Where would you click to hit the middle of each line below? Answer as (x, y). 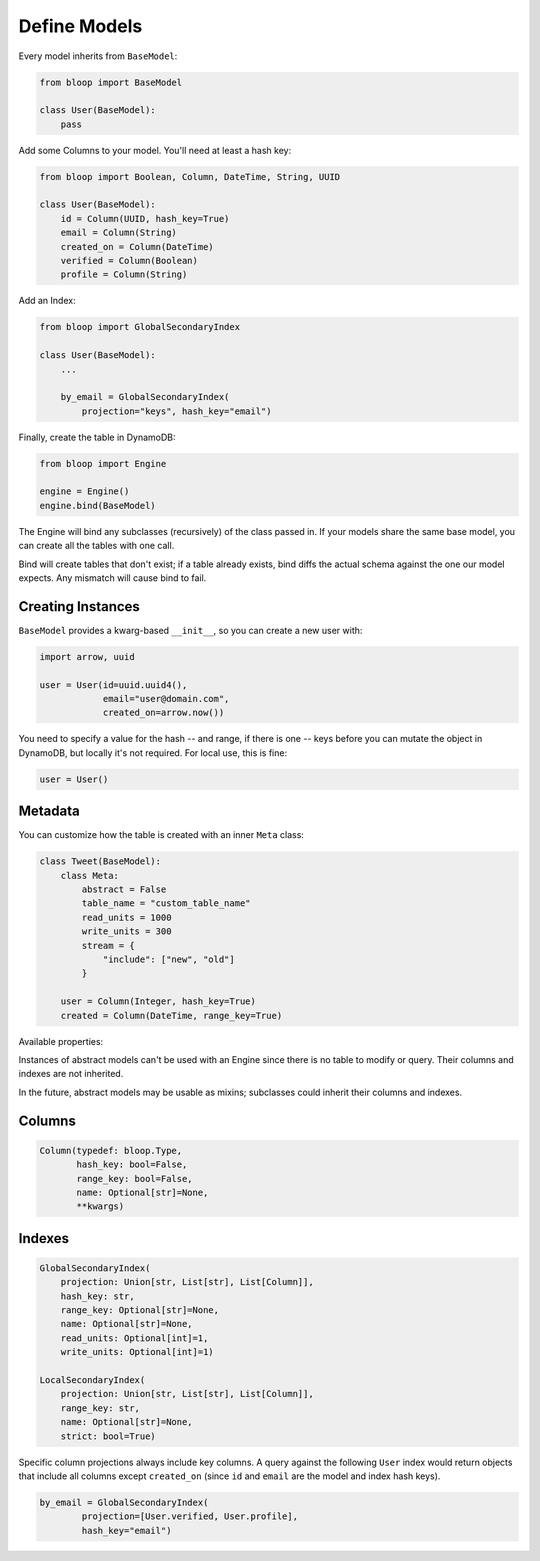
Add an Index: (47, 301)
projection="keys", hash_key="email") (176, 411)
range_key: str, (100, 1408)
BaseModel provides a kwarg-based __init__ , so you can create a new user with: (190, 630)
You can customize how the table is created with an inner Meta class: (161, 835)
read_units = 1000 (126, 917)
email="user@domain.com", (166, 699)
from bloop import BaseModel (111, 82)
